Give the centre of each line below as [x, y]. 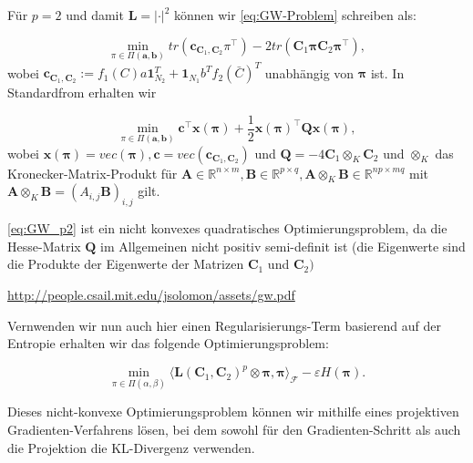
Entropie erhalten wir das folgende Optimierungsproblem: [168, 343]
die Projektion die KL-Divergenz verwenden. [131, 447]
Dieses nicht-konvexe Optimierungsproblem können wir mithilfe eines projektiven [233, 412]
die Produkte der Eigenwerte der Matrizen [126, 264]
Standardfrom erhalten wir [82, 93]
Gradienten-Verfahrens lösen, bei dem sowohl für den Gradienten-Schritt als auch [234, 430]
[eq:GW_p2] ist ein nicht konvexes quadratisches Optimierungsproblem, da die [227, 228]
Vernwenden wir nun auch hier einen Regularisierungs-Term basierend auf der [224, 325]
